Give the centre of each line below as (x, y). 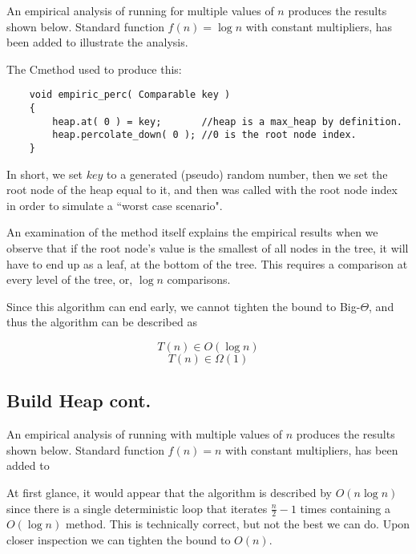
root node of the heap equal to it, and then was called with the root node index (202, 190)
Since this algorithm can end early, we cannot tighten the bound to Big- (184, 306)
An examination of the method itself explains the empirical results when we (192, 232)
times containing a (345, 508)
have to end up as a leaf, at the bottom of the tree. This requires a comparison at (207, 263)
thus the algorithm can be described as (102, 322)
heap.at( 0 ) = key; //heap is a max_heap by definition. (227, 121)
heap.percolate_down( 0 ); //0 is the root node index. (204, 135)
